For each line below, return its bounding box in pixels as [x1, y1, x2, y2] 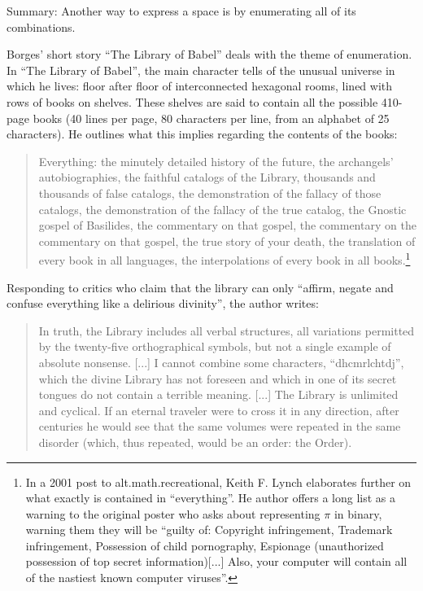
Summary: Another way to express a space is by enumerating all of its [7, 2, 356, 19]
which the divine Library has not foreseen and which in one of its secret [38, 370, 397, 387]
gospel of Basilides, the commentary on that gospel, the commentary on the [38, 217, 416, 234]
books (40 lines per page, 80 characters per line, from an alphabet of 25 [33, 109, 390, 126]
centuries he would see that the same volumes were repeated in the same [38, 418, 401, 435]
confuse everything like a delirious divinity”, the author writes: [7, 295, 319, 312]
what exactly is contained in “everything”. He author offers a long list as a [25, 489, 396, 506]
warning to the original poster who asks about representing [25, 505, 321, 522]
